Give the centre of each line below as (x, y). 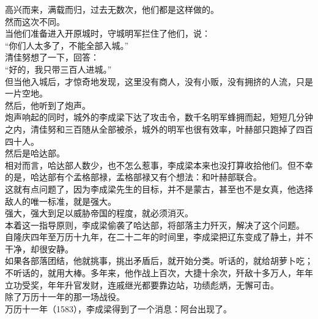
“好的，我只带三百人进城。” (58, 69)
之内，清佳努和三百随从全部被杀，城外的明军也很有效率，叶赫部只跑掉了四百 (159, 129)
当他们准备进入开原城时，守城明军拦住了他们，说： (108, 33)
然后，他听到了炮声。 (48, 105)
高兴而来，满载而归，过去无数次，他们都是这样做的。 (112, 9)
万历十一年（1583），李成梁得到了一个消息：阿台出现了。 (118, 308)
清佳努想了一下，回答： (52, 57)
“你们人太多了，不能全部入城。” (67, 45)
